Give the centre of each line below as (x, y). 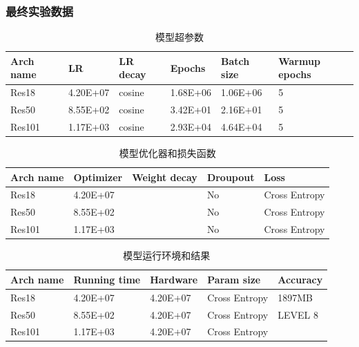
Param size (234, 279)
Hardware (174, 279)
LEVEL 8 (298, 314)
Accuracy (300, 279)
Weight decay (165, 177)
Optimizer (98, 177)
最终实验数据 (40, 11)
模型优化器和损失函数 (167, 153)
